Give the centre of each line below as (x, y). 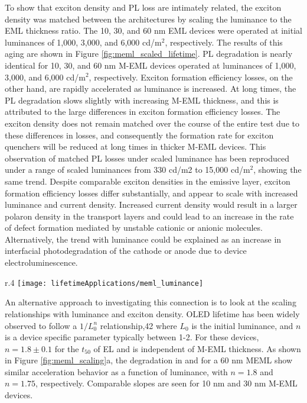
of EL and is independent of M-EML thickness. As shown (197, 348)
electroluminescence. (41, 262)
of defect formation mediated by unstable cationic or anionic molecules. (134, 228)
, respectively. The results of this (224, 42)
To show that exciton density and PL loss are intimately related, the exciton (143, 7)
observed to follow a (41, 325)
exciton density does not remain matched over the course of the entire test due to (152, 123)
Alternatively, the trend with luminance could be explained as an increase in (143, 239)
